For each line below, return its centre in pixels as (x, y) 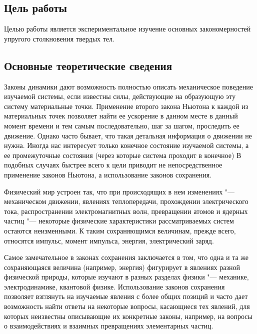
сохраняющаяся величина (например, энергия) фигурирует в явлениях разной (122, 267)
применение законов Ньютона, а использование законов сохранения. (108, 174)
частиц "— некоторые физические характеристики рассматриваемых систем (119, 221)
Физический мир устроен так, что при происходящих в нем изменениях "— (119, 191)
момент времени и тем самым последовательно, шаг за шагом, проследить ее (122, 125)
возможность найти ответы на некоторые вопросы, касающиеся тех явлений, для (127, 306)
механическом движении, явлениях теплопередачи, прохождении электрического (126, 201)
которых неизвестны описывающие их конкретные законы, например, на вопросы (128, 316)
